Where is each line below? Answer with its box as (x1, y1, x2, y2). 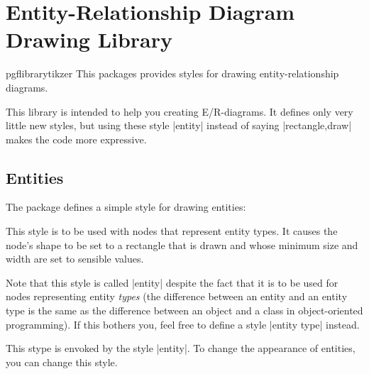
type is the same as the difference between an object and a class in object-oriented (6, 303, 363, 318)
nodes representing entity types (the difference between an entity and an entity (6, 289, 348, 304)
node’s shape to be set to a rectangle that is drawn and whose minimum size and (6, 237, 358, 252)
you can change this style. (6, 354, 118, 369)
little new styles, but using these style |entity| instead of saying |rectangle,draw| (6, 118, 352, 133)
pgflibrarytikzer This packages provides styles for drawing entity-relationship (6, 66, 339, 81)
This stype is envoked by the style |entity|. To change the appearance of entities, (6, 341, 356, 356)
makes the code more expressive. (6, 131, 147, 146)
